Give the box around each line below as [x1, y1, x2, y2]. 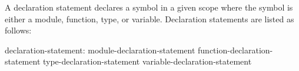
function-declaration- [198, 43, 273, 56]
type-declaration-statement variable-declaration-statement [43, 55, 252, 67]
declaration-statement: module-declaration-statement [5, 43, 195, 56]
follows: [5, 24, 32, 36]
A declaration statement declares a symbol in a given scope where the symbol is [5, 1, 293, 13]
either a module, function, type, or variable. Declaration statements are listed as [5, 12, 294, 25]
